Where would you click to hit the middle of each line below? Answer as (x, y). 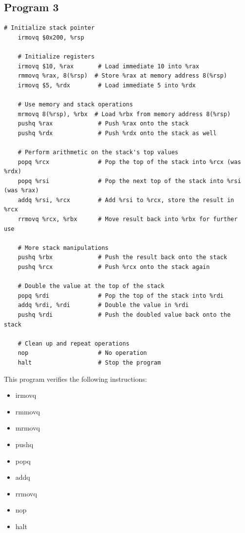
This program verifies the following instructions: (75, 379)
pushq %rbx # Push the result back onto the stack (122, 257)
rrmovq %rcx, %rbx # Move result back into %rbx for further (128, 219)
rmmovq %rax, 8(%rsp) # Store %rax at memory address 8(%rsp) (122, 76)
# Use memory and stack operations (75, 104)
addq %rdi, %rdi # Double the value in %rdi (103, 305)
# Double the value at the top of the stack (91, 286)
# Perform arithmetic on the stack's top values (98, 152)
